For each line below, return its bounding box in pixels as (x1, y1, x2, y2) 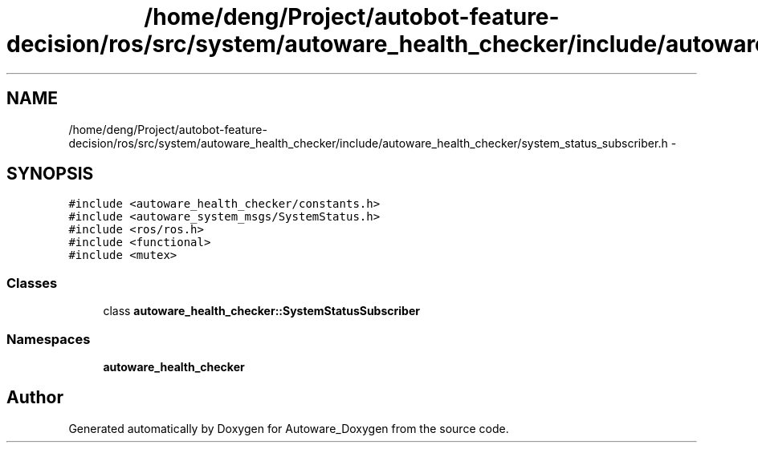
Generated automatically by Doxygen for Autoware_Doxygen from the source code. (68, 421, 509, 435)
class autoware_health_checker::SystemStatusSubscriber (103, 304, 420, 318)
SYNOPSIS (6, 164, 94, 184)
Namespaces (6, 330, 91, 347)
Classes (6, 274, 58, 291)
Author (6, 387, 63, 408)
